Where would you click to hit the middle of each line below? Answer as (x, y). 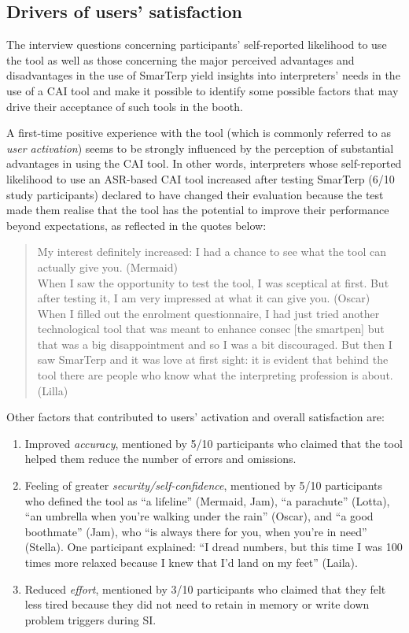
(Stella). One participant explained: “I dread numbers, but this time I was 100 (214, 547)
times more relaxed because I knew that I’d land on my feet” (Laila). (191, 563)
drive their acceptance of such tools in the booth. (125, 106)
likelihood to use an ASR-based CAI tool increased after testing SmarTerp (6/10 (201, 178)
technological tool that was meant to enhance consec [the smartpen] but (211, 329)
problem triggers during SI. (90, 619)
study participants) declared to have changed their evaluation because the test (195, 194)
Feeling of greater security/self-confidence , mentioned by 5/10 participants (204, 485)
